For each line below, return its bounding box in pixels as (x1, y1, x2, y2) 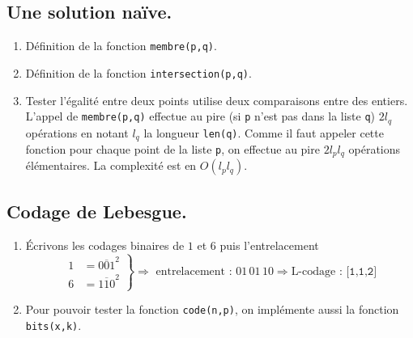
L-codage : (291, 265, 343, 277)
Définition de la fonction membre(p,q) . (25, 37, 217, 54)
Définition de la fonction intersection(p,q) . (25, 64, 252, 81)
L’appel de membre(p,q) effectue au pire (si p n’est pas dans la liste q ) (25, 108, 376, 125)
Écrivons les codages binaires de (25, 236, 185, 253)
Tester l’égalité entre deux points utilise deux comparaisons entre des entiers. (25, 91, 408, 108)
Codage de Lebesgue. (6, 198, 187, 223)
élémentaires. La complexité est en (25, 157, 197, 174)
